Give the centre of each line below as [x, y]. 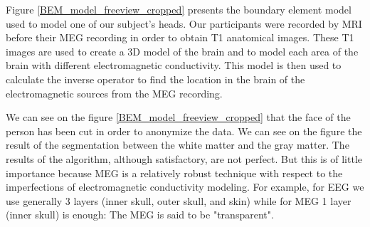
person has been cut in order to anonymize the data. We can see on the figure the [184, 131]
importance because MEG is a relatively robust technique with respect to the [174, 173]
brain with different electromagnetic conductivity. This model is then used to [174, 65]
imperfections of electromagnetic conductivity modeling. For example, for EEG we [185, 187]
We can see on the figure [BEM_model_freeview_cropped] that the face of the [178, 117]
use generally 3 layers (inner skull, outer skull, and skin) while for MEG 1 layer [179, 200]
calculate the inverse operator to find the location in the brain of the [155, 79]
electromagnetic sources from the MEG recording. [114, 93]
